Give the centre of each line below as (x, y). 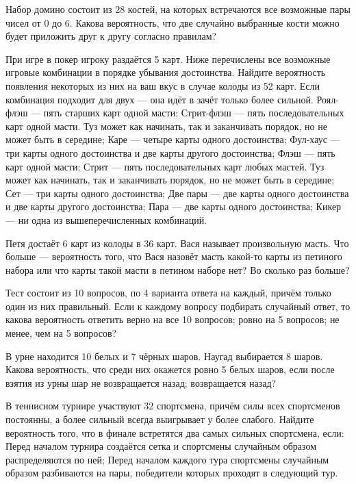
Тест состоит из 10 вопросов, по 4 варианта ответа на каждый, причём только (168, 293)
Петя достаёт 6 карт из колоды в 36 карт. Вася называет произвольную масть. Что (177, 243)
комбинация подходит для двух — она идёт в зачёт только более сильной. (160, 99)
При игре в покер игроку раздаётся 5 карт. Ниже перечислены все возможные (168, 59)
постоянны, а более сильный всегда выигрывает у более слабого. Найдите (160, 419)
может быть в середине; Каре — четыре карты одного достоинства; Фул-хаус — (173, 139)
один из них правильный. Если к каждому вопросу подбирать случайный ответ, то (178, 306)
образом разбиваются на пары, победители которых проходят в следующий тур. (172, 473)
